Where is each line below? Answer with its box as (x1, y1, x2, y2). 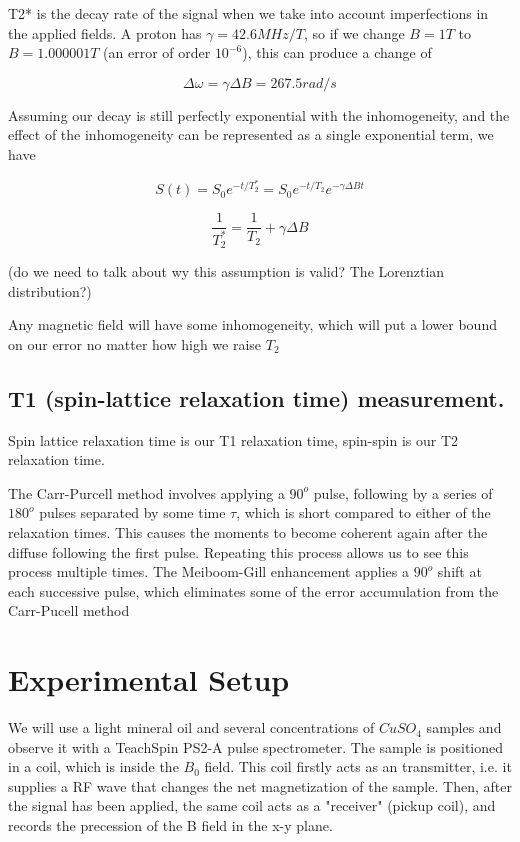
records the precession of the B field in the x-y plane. (8, 815, 333, 836)
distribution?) (8, 280, 92, 301)
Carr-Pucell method (8, 600, 130, 621)
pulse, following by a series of (313, 482, 493, 503)
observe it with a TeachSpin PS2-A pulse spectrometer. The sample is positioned (8, 736, 504, 757)
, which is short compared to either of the (236, 502, 491, 523)
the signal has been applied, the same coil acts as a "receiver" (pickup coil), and (8, 795, 496, 816)
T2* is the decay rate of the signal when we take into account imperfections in (8, 3, 489, 23)
